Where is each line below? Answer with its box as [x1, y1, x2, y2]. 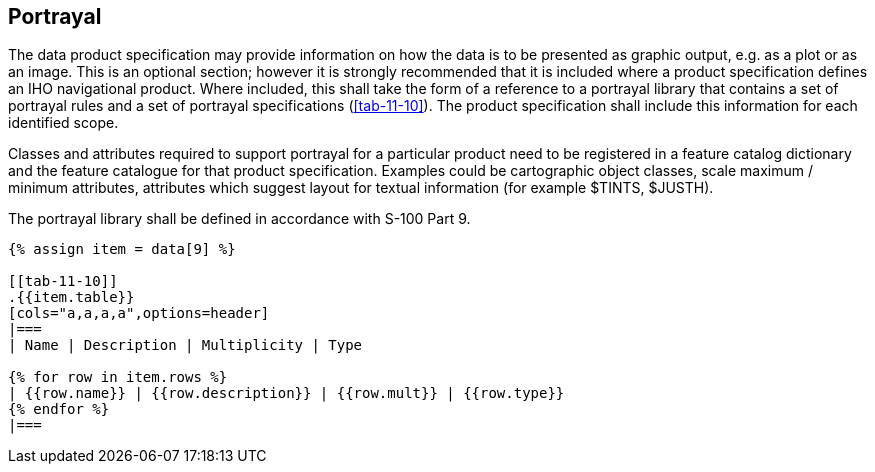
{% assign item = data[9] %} [8, 241, 236, 258]
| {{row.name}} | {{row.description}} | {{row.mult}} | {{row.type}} [8, 385, 565, 402]
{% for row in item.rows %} [8, 369, 228, 386]
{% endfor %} [8, 401, 110, 418]
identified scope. [8, 114, 119, 132]
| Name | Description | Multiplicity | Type [8, 337, 363, 354]
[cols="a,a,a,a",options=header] [8, 305, 270, 322]
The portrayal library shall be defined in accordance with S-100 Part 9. [8, 210, 471, 228]
